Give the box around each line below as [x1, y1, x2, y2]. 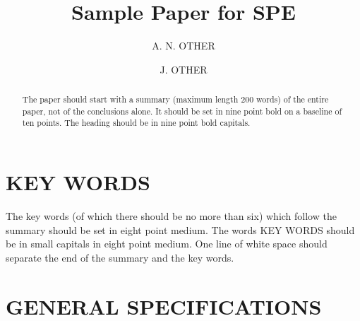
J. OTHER [160, 62, 208, 76]
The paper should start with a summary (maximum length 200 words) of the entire [22, 93, 329, 105]
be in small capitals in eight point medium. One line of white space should [6, 236, 328, 251]
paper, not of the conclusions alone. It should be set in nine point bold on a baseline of [22, 105, 342, 117]
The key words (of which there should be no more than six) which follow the [6, 209, 337, 223]
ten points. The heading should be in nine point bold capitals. [22, 117, 251, 129]
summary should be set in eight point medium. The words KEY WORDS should [6, 222, 355, 237]
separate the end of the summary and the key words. [6, 250, 234, 264]
